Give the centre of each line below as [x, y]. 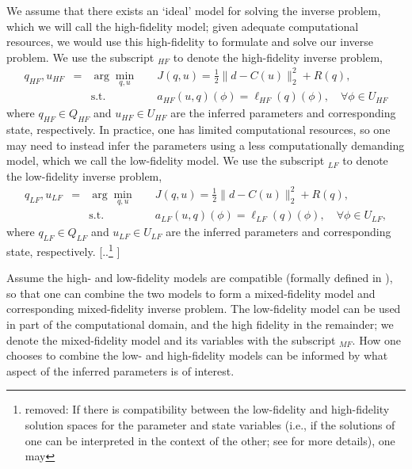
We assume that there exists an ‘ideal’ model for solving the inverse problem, [194, 10]
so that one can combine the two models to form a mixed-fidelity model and [191, 293]
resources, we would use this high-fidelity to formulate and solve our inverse [190, 42]
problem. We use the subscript [80, 57]
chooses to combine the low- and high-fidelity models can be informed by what [197, 355]
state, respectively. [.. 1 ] [63, 250]
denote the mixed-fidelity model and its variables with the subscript [171, 339]
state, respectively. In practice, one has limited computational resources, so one [198, 129]
